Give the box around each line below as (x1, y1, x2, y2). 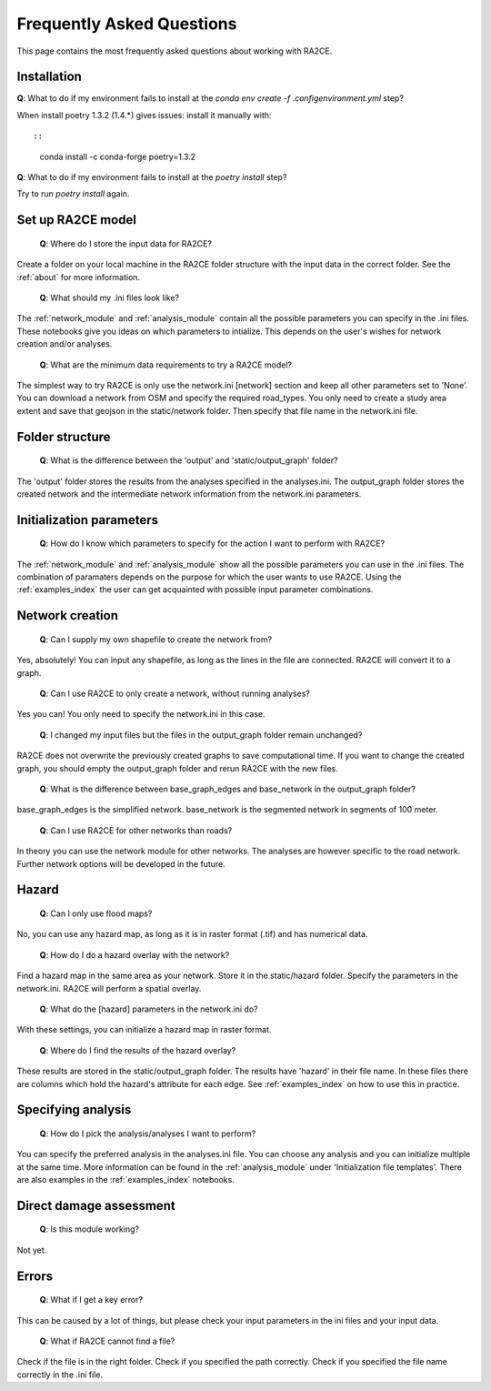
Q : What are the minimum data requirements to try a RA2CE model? (39, 359, 293, 370)
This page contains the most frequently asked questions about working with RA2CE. (16, 45, 333, 56)
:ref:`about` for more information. (16, 271, 141, 282)
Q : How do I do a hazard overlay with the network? (39, 949, 230, 960)
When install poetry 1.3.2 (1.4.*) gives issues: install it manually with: (16, 109, 272, 120)
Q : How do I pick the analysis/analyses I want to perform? (39, 1128, 256, 1139)
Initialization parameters (16, 512, 159, 528)
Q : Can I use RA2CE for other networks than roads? (39, 824, 233, 836)
